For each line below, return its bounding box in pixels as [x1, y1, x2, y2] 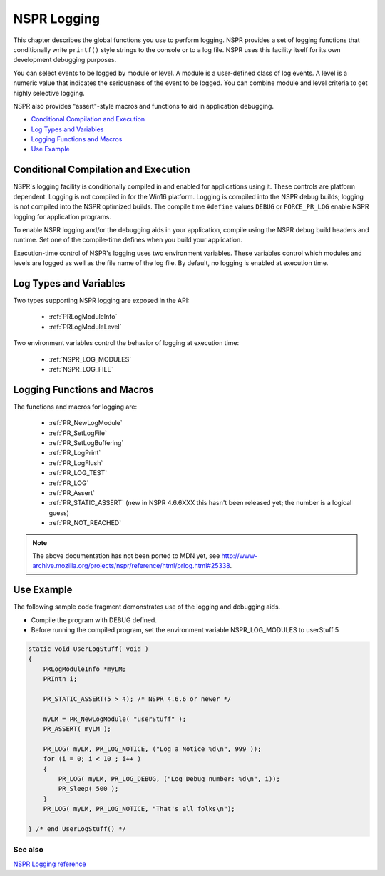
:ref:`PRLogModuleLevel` [48, 322, 122, 331]
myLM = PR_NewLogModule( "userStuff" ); [43, 715, 187, 723]
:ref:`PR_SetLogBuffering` [48, 439, 124, 447]
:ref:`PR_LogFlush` [48, 458, 103, 467]
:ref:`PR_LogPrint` [48, 449, 101, 457]
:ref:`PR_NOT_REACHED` [48, 519, 121, 527]
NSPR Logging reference [13, 860, 86, 868]
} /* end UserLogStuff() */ [28, 825, 126, 833]
